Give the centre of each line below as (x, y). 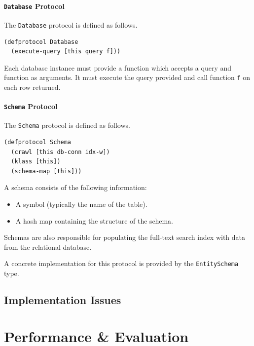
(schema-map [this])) (46, 171)
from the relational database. (48, 247)
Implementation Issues (63, 300)
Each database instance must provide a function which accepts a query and (118, 67)
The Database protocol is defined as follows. (71, 24)
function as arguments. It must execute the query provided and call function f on (127, 77)
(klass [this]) (36, 162)
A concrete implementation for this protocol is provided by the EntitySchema (121, 263)
